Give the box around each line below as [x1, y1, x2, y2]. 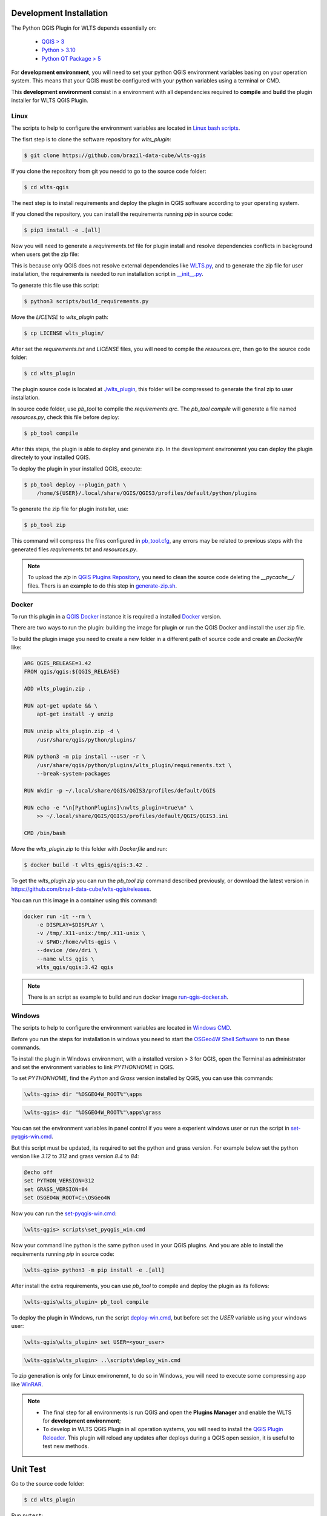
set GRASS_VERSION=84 [24, 1186, 88, 1193]
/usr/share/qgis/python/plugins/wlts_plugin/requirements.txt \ [36, 762, 232, 768]
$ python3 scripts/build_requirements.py [24, 298, 149, 304]
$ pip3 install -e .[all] [24, 227, 101, 233]
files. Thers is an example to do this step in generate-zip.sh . [27, 582, 177, 589]
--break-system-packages [36, 770, 111, 777]
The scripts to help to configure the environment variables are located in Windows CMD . [11, 1024, 232, 1031]
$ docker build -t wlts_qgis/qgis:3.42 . [24, 861, 149, 868]
